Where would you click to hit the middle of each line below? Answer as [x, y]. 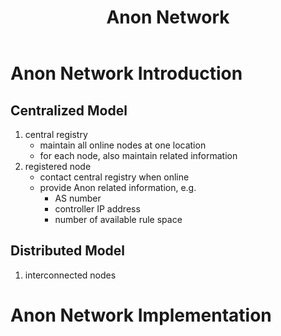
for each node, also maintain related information [138, 155]
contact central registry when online [114, 177]
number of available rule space [118, 219]
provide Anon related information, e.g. [118, 187]
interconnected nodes [70, 275]
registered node [58, 166]
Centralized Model [69, 110]
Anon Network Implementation [141, 315]
